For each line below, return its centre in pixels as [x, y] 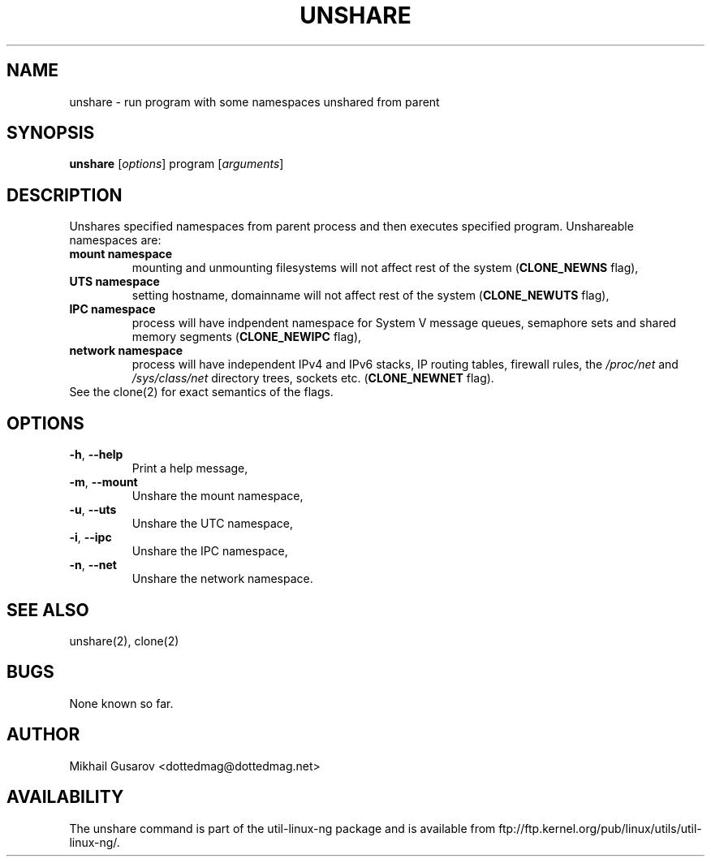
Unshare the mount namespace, [218, 496]
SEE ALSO [48, 610]
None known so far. [121, 703]
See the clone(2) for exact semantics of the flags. [201, 392]
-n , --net [93, 565]
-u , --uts [93, 510]
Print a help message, [190, 468]
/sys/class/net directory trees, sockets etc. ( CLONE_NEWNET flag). [313, 378]
